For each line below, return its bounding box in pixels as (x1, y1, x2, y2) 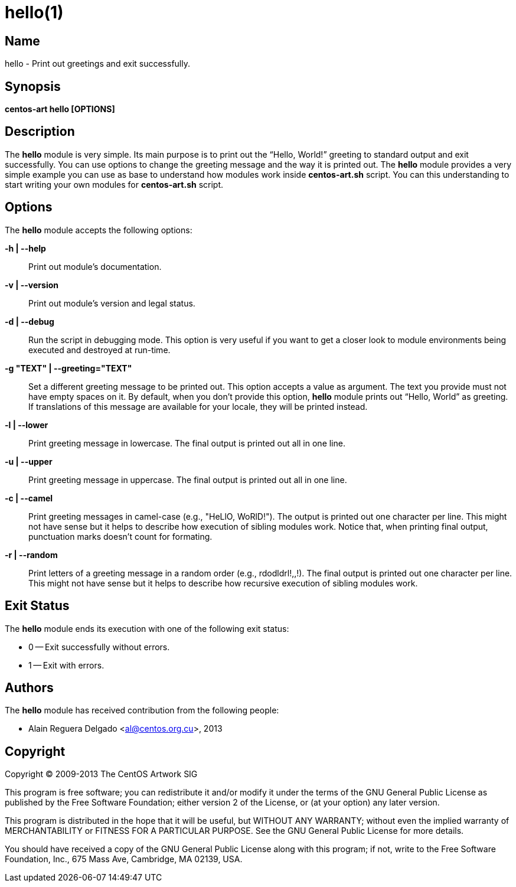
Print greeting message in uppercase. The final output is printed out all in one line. (28, 474, 347, 485)
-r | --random (5, 549, 58, 560)
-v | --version (5, 279, 58, 290)
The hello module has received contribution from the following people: (5, 705, 279, 716)
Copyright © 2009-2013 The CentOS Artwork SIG (5, 769, 198, 780)
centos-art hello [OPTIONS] (5, 104, 115, 115)
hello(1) (5, 2, 64, 22)
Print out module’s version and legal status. (28, 298, 195, 308)
